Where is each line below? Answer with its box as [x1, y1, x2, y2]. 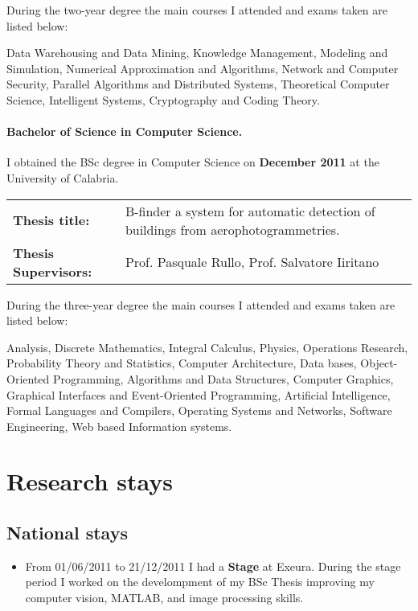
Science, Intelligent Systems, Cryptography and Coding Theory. [6, 91, 320, 108]
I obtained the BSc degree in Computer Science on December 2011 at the [6, 154, 379, 170]
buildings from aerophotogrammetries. [125, 219, 340, 239]
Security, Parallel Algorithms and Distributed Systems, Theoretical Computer [6, 76, 390, 92]
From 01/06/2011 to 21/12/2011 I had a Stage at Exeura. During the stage [25, 557, 401, 574]
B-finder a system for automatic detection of [125, 201, 375, 220]
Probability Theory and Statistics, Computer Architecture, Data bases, [6, 355, 357, 371]
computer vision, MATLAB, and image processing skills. [25, 589, 304, 606]
